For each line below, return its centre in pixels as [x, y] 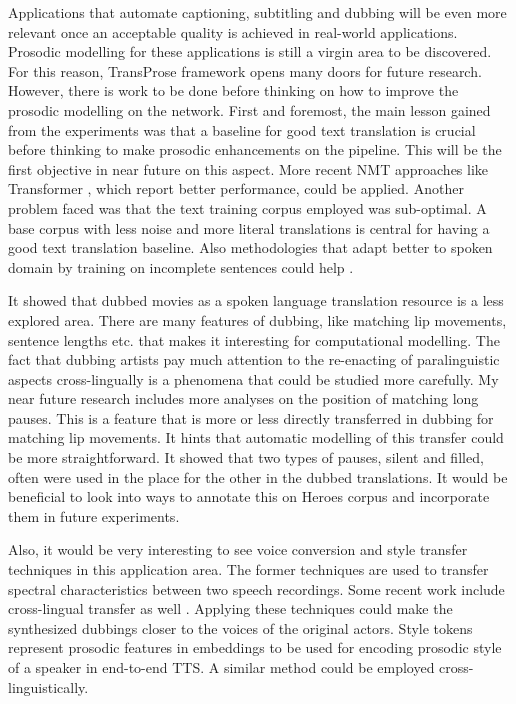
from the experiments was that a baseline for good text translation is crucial [242, 129]
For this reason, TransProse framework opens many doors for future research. [245, 70]
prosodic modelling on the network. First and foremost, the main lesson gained [249, 109]
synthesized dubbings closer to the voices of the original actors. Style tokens [240, 627]
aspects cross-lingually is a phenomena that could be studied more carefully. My [253, 378]
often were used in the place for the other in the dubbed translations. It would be [258, 476]
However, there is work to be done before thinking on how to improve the [233, 90]
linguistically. [48, 686]
